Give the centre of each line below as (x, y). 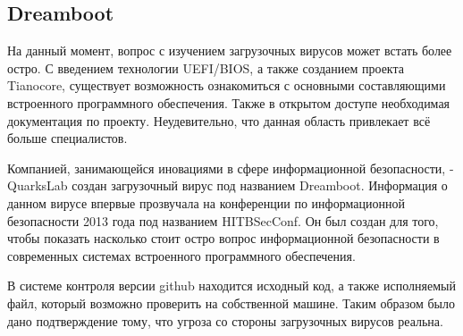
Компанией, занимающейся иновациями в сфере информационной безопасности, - (231, 168)
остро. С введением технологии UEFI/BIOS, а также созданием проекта (206, 67)
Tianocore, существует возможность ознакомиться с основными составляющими (227, 85)
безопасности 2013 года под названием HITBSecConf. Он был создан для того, (223, 220)
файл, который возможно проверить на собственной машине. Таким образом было (231, 302)
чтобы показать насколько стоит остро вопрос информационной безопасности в (223, 238)
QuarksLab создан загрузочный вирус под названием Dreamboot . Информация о (227, 185)
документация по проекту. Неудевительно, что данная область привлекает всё (219, 120)
